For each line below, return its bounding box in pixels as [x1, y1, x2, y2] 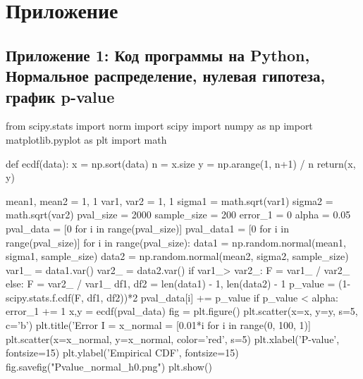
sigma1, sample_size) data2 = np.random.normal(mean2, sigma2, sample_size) [6, 249, 349, 263]
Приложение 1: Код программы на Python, [6, 44, 310, 66]
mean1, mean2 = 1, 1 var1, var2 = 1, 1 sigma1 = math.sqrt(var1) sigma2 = [6, 193, 333, 208]
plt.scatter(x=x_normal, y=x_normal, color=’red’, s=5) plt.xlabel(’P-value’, [6, 331, 340, 346]
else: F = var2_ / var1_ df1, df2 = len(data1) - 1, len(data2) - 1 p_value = [6, 276, 336, 291]
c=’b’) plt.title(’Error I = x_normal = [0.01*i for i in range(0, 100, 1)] [6, 318, 311, 333]
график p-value [6, 85, 115, 107]
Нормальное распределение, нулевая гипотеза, [6, 65, 326, 87]
